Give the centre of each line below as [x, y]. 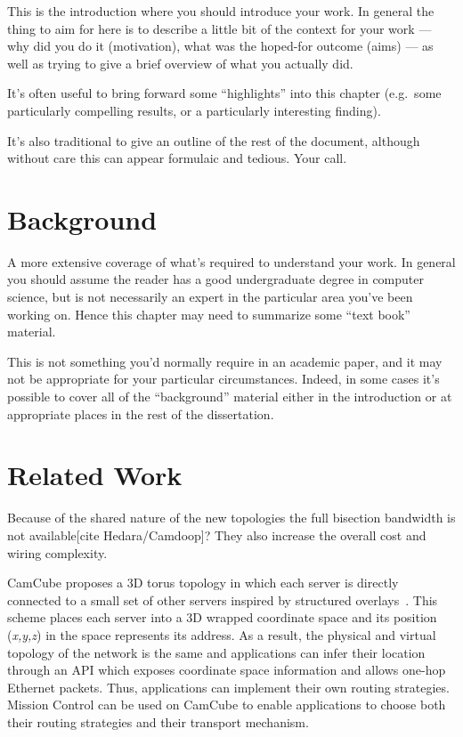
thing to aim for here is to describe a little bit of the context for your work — [219, 28]
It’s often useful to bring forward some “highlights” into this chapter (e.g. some [224, 93]
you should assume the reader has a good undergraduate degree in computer [215, 279]
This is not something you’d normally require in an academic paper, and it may [225, 361]
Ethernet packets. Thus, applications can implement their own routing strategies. [228, 687]
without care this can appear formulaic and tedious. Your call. [177, 158]
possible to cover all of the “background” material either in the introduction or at [230, 397]
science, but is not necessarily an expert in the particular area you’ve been [210, 297]
